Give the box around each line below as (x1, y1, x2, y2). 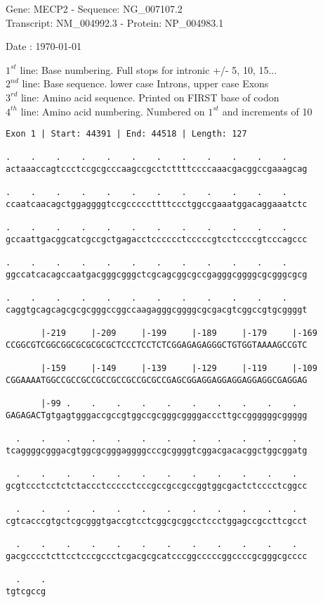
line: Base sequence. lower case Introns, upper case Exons (22, 76, 269, 91)
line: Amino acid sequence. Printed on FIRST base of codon (20, 89, 279, 104)
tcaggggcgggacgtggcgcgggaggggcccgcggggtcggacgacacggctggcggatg (6, 445, 308, 456)
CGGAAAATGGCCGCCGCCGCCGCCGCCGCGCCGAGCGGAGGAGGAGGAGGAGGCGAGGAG (6, 375, 308, 385)
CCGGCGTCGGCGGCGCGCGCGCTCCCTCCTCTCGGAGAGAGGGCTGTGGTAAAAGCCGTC (6, 339, 308, 350)
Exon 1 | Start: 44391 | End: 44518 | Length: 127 (6, 129, 247, 139)
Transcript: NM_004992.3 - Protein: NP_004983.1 (6, 15, 224, 30)
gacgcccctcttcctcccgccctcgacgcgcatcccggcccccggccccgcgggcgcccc (6, 551, 308, 561)
